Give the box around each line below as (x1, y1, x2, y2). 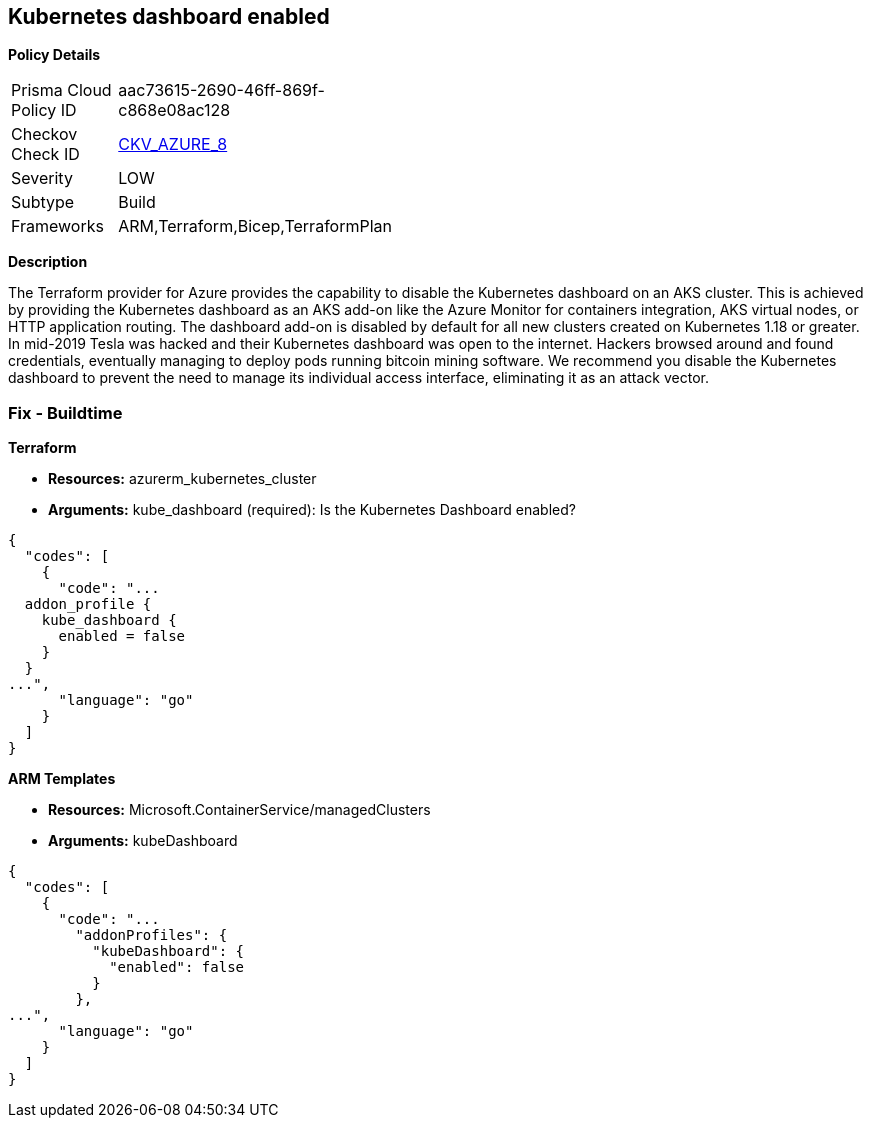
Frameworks (11, 216, 104, 237)
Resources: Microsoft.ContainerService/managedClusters (48, 801, 431, 819)
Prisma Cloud (11, 80, 112, 101)
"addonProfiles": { (75, 927, 228, 944)
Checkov (11, 124, 78, 145)
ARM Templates (8, 770, 116, 788)
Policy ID (11, 100, 77, 121)
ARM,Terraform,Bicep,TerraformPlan (118, 216, 392, 237)
